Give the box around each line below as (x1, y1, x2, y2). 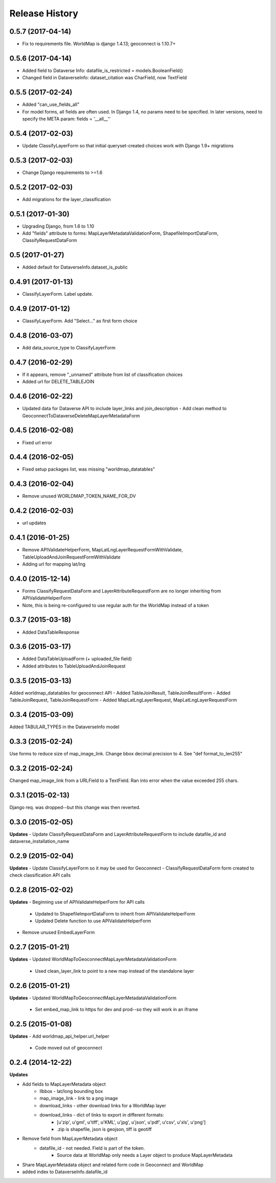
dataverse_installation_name (9, 838, 70, 844)
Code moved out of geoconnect (35, 1045, 102, 1051)
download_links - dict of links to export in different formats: (39, 1112, 165, 1118)
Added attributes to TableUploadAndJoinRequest (22, 663, 126, 669)
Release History (9, 8, 79, 19)
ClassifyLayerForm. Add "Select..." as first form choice (22, 318, 137, 324)
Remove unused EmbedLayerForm (22, 929, 95, 935)
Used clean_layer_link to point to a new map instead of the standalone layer (35, 968, 194, 974)
